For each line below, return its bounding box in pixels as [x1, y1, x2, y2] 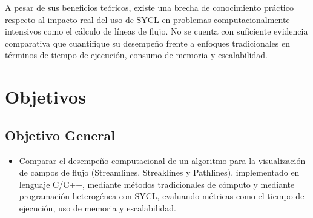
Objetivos [5, 84, 86, 109]
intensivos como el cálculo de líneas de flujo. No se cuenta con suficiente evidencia [5, 25, 308, 38]
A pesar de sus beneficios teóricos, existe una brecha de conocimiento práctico [5, 1, 294, 13]
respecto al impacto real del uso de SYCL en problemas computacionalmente [5, 13, 290, 25]
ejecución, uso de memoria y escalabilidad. [19, 201, 176, 214]
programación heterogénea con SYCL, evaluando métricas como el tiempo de [19, 190, 305, 202]
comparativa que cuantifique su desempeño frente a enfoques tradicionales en [5, 36, 290, 49]
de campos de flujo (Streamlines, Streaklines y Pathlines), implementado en [19, 166, 300, 179]
